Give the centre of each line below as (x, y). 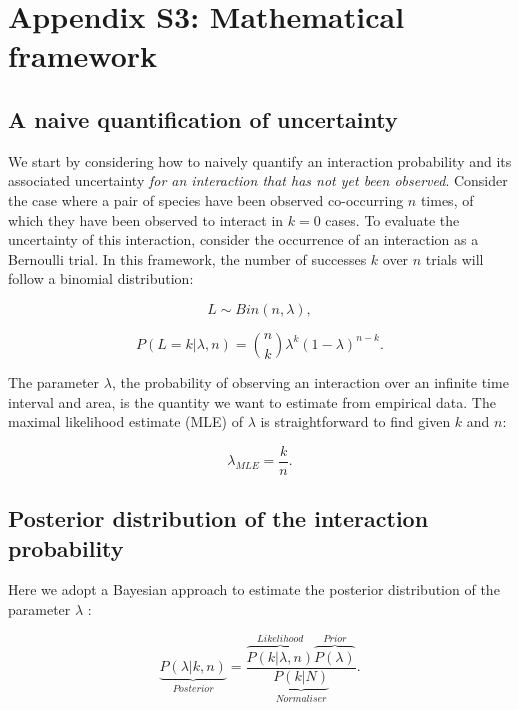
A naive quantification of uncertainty (203, 118)
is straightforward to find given (355, 421)
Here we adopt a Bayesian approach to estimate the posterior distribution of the (254, 589)
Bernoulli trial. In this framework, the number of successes (187, 258)
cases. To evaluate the (392, 219)
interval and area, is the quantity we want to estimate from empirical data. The (252, 401)
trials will (454, 258)
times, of (447, 199)
